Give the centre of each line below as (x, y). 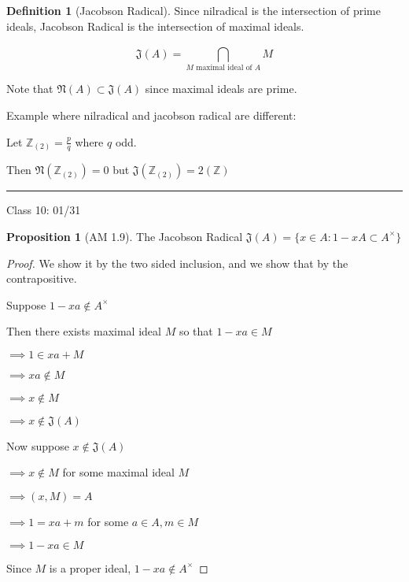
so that (196, 331)
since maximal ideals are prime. (221, 89)
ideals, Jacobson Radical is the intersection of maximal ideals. (155, 26)
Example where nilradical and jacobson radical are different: (151, 115)
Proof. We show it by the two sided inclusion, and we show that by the (177, 263)
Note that (30, 89)
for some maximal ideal (118, 472)
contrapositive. (42, 278)
